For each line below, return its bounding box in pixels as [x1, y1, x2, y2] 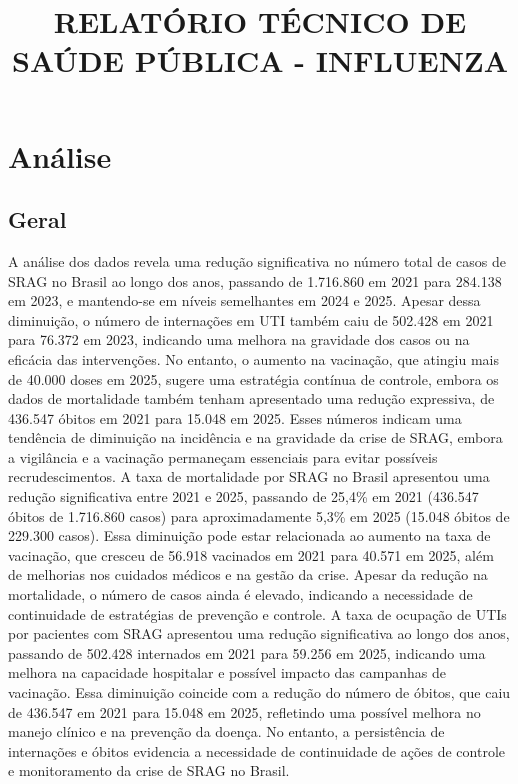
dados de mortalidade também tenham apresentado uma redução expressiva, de [8, 388, 495, 409]
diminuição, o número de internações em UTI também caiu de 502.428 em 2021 [8, 309, 494, 330]
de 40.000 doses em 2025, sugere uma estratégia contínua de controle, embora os [8, 368, 499, 389]
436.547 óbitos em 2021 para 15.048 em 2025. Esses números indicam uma [8, 407, 462, 428]
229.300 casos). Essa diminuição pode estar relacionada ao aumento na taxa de [8, 525, 491, 546]
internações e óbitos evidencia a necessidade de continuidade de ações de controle [8, 740, 506, 761]
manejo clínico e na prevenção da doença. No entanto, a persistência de [8, 721, 445, 742]
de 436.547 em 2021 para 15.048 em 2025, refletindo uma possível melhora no [8, 701, 481, 722]
